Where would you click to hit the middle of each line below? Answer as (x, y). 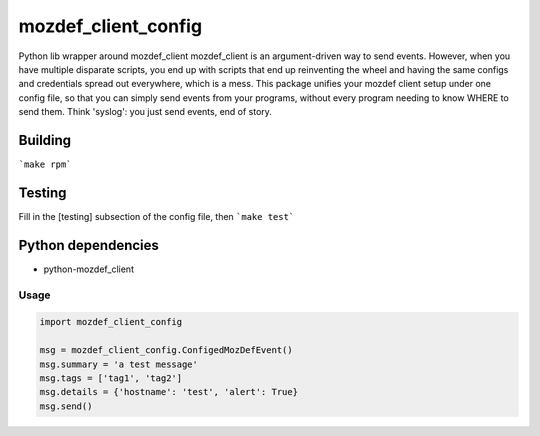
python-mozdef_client (89, 269)
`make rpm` (45, 164)
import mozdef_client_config (111, 322)
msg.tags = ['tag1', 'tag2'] (111, 378)
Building (45, 140)
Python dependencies (89, 245)
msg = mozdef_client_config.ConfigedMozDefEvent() (166, 350)
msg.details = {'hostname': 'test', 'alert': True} (169, 392)
